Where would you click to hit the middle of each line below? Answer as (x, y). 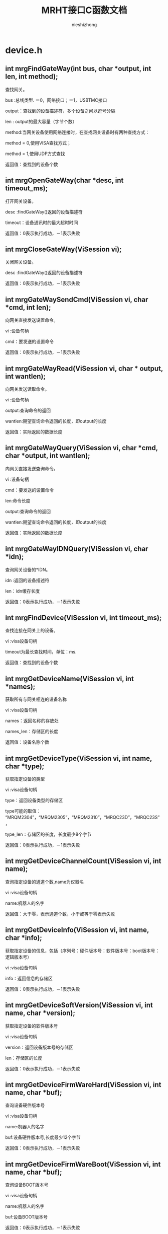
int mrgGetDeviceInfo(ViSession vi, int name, (77, 930)
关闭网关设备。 (21, 262)
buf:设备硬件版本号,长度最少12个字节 (43, 1137)
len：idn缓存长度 (23, 591)
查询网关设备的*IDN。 (28, 569)
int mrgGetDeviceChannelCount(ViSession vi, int (83, 861)
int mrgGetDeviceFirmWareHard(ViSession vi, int (83, 1085)
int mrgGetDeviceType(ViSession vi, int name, (78, 758)
